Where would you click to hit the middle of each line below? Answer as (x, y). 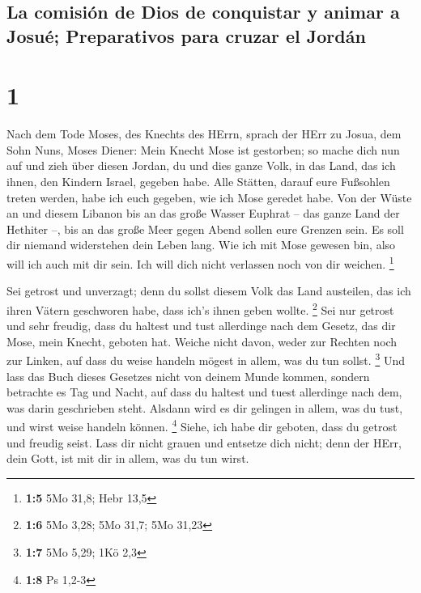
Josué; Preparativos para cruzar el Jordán (186, 35)
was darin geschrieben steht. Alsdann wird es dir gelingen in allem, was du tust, (205, 407)
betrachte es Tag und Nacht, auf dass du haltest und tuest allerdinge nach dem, (204, 392)
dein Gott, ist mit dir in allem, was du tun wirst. (128, 458)
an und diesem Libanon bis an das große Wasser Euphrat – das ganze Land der (203, 213)
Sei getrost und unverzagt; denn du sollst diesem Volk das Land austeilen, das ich (209, 291)
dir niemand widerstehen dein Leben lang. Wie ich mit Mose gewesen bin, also (201, 245)
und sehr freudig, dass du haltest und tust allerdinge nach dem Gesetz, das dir (201, 326)
